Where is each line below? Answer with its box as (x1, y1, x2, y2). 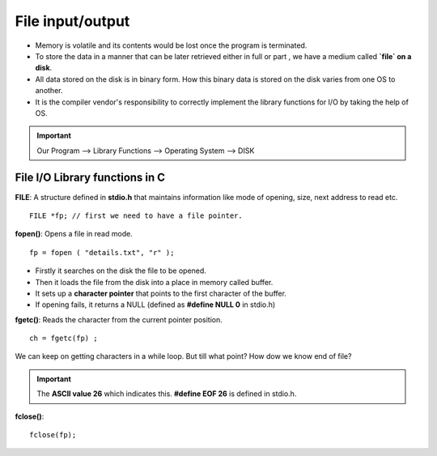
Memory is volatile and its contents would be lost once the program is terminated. (35, 40, 308, 50)
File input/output (15, 12, 130, 30)
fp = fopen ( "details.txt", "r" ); (29, 248, 175, 257)
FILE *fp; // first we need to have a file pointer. (29, 211, 243, 220)
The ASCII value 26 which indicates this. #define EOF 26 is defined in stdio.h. (36, 389, 297, 398)
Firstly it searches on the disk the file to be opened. (35, 266, 206, 275)
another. (35, 86, 63, 96)
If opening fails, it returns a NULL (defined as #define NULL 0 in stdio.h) (35, 300, 276, 309)
